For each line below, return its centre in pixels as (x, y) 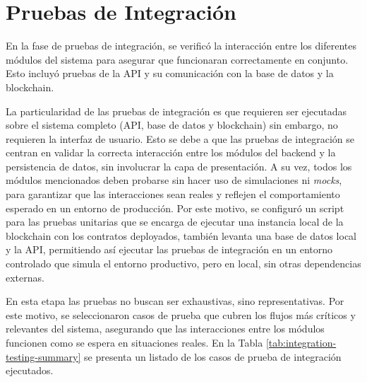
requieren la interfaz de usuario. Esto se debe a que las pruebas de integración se (180, 138)
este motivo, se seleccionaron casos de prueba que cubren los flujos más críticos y (181, 314)
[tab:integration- (301, 342)
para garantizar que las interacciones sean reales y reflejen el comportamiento (173, 194)
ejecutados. (30, 370)
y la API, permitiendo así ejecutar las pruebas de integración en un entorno (169, 249)
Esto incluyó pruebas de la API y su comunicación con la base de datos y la (170, 73)
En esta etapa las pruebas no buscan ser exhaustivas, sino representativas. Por (175, 301)
